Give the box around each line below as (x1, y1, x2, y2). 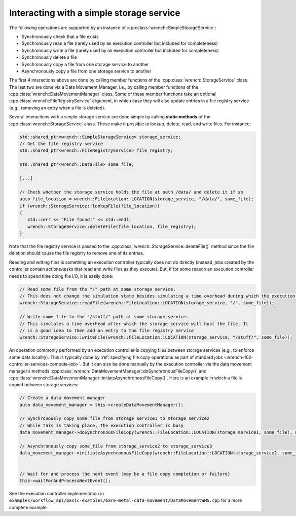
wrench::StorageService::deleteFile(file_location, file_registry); (27, 223, 197, 229)
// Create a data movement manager (19, 395, 106, 401)
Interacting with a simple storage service (9, 7, 181, 18)
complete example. (9, 504, 48, 510)
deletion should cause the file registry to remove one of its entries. (9, 250, 145, 256)
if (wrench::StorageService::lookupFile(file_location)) (19, 203, 160, 209)
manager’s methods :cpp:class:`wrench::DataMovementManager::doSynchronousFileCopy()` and (9, 368, 207, 374)
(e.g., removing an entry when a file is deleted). (9, 105, 106, 111)
